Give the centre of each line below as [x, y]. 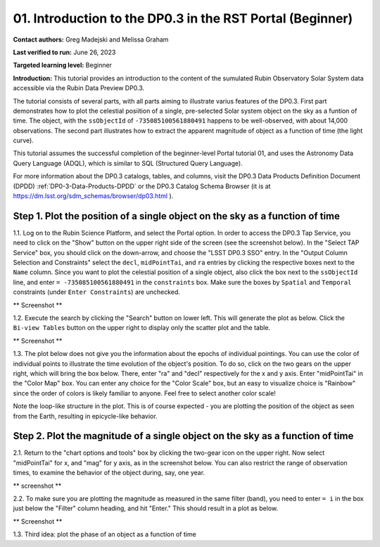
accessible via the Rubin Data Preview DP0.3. [79, 88]
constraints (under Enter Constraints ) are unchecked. [97, 292]
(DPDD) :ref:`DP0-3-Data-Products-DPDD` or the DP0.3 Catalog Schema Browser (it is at [142, 186]
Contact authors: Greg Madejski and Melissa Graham [91, 39]
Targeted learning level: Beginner [63, 65]
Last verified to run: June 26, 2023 [64, 52]
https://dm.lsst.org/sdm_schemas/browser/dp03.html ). [93, 196]
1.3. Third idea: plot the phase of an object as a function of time [104, 534]
